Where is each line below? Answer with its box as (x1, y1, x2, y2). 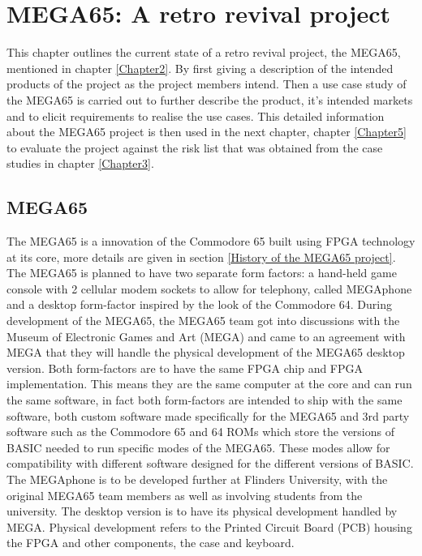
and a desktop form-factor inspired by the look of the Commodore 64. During (6, 296, 393, 313)
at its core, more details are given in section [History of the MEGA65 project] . (6, 248, 396, 265)
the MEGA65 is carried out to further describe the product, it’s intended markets (6, 91, 413, 108)
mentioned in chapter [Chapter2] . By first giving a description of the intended (6, 59, 394, 76)
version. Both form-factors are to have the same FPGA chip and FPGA (6, 359, 364, 376)
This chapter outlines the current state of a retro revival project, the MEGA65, (6, 44, 401, 61)
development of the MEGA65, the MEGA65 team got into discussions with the (6, 312, 400, 329)
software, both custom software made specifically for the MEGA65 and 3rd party (6, 407, 410, 424)
